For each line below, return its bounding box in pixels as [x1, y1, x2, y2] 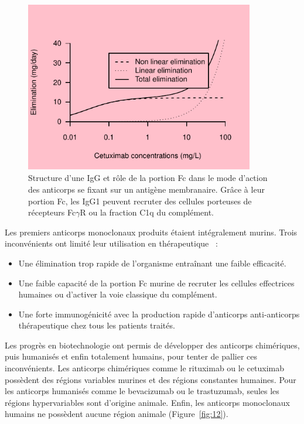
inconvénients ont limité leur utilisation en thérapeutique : [5, 237, 218, 249]
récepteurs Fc [28, 206, 76, 218]
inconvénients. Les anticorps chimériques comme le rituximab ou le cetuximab [5, 362, 284, 374]
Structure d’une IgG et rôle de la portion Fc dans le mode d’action [28, 172, 268, 184]
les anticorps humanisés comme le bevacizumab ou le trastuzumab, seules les [5, 385, 279, 397]
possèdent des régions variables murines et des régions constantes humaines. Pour [5, 373, 296, 385]
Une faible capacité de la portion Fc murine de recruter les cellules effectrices [18, 276, 295, 289]
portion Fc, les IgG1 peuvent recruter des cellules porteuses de [28, 194, 252, 207]
